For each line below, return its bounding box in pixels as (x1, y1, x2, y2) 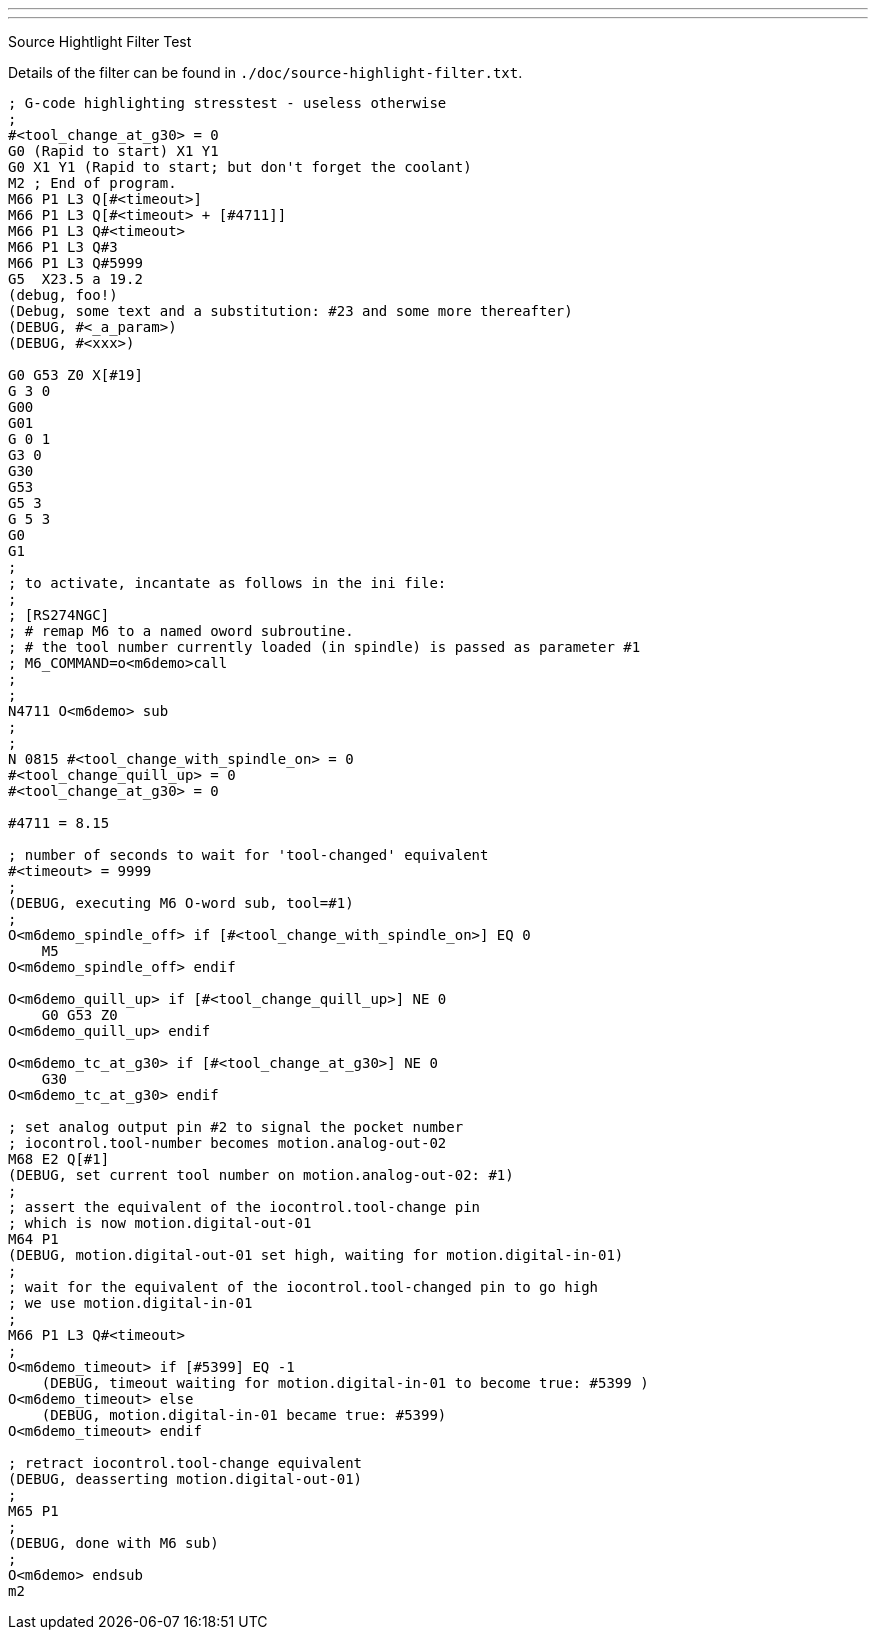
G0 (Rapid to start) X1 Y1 (8, 143, 219, 159)
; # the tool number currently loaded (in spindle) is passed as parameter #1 (8, 639, 641, 655)
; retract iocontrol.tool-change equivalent (8, 1455, 363, 1471)
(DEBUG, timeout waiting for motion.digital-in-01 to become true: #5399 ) (41, 1375, 649, 1391)
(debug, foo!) (8, 287, 118, 303)
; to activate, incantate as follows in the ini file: (8, 575, 447, 591)
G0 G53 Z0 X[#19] (8, 367, 143, 383)
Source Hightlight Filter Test (8, 33, 192, 50)
